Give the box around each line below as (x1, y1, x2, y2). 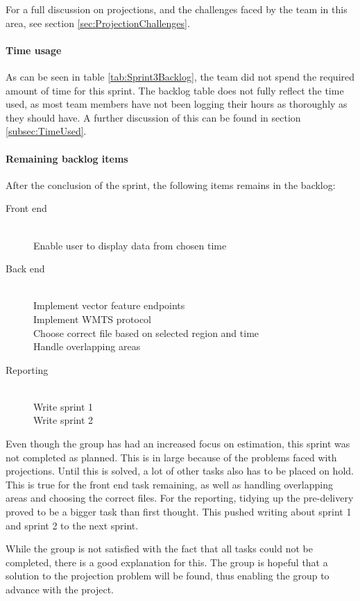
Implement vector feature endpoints (33, 298, 185, 313)
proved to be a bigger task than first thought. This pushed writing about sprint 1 (6, 504, 352, 519)
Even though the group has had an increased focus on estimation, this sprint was (6, 436, 350, 451)
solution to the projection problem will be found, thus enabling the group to (6, 568, 329, 583)
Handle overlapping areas (33, 339, 141, 354)
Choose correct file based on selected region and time (33, 325, 259, 340)
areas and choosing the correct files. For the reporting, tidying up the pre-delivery (6, 491, 354, 505)
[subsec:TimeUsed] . (6, 124, 87, 138)
